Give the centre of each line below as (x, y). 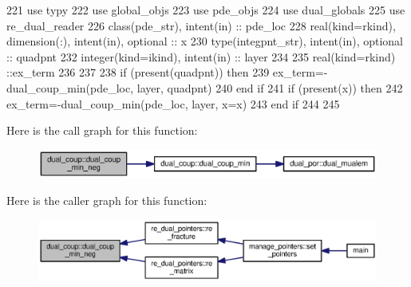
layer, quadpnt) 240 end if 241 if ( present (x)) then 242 (270, 87)
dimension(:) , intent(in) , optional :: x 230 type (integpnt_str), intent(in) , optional (205, 41)
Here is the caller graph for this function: (107, 200)
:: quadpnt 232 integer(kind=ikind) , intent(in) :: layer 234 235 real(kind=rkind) (201, 56)
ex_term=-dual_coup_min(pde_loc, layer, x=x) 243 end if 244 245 (173, 103)
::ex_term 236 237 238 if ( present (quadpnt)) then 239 (138, 72)
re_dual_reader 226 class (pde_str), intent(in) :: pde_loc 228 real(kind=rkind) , (201, 25)
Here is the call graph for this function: (102, 130)
